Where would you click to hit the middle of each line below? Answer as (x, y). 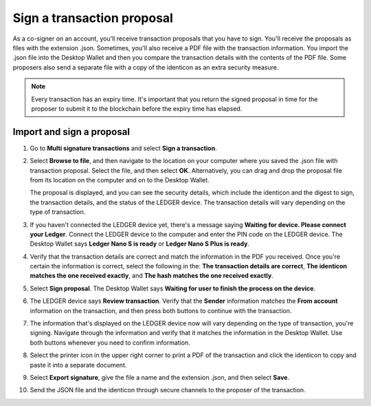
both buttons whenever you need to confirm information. (110, 342)
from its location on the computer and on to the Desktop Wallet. (120, 180)
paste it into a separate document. (78, 365)
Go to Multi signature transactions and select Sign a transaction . (123, 148)
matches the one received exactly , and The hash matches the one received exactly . (152, 276)
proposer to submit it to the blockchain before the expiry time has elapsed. (137, 108)
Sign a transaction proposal (93, 18)
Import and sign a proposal (71, 132)
